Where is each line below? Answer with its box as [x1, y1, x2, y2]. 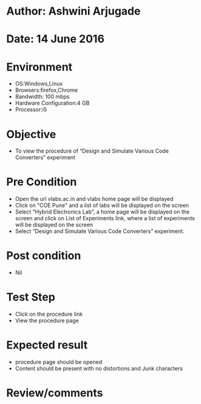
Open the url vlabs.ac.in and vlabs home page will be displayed [15, 195, 174, 203]
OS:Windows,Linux [15, 80, 63, 88]
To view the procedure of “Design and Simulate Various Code [15, 147, 169, 155]
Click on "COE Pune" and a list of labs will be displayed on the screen [15, 202, 189, 209]
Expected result [6, 338, 88, 352]
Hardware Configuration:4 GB [15, 99, 90, 107]
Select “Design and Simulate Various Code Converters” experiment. [15, 228, 185, 235]
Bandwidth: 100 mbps [15, 93, 70, 100]
